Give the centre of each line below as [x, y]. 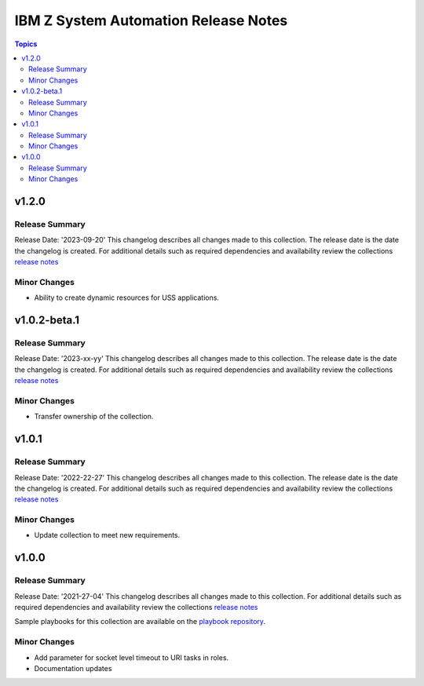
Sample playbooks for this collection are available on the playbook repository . [140, 622]
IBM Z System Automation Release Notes [151, 20]
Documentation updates [73, 668]
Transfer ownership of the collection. [94, 417]
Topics [26, 44]
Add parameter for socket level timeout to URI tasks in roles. [132, 657]
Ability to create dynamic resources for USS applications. [127, 297]
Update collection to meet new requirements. [107, 535]
